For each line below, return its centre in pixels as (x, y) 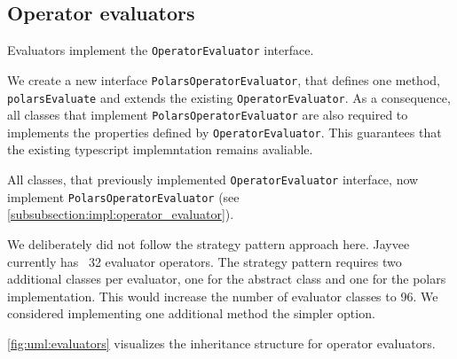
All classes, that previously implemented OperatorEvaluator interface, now (213, 179)
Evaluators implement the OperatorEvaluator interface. (161, 50)
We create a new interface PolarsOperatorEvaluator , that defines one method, (224, 79)
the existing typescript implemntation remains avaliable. (160, 149)
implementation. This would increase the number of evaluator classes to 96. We (223, 296)
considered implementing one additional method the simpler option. (191, 313)
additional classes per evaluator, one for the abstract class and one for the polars (227, 279)
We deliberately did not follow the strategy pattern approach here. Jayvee (209, 243)
